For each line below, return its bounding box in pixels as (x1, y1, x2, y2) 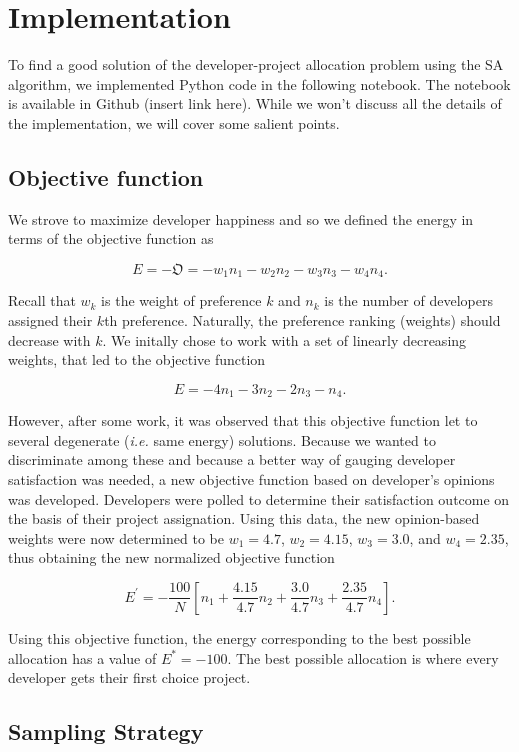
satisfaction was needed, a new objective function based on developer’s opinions (8, 468, 495, 489)
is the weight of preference (101, 290, 262, 311)
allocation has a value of (8, 647, 157, 668)
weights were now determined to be (8, 527, 224, 548)
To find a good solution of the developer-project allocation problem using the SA (8, 54, 504, 75)
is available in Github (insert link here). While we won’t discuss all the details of (8, 93, 502, 114)
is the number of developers (324, 290, 493, 311)
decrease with (8, 329, 91, 350)
